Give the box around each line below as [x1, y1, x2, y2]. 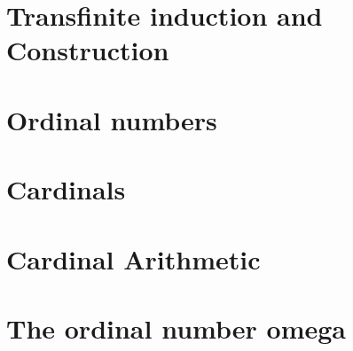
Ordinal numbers [6, 101, 217, 137]
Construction [6, 32, 169, 68]
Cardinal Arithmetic [6, 240, 261, 277]
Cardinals [6, 171, 126, 207]
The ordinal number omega [6, 309, 346, 346]
